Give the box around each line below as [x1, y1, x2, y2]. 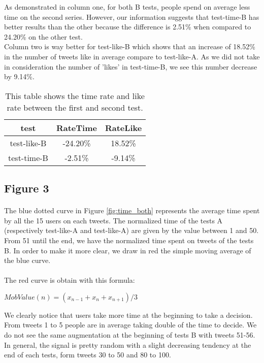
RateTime [56, 121, 97, 134]
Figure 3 [4, 180, 49, 196]
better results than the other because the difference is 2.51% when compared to [4, 21, 251, 32]
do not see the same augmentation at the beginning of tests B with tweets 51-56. [4, 329, 255, 340]
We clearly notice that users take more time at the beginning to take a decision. [4, 309, 253, 320]
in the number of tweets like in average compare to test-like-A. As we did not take [4, 51, 260, 61]
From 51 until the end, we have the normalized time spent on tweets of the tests [4, 235, 254, 245]
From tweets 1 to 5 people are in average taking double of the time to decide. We [4, 319, 257, 330]
